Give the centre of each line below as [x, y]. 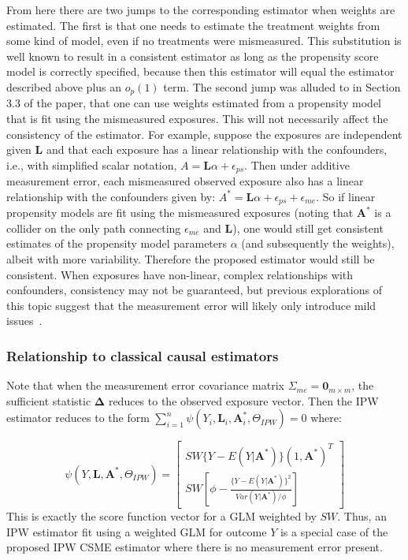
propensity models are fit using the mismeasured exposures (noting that [180, 213]
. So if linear [346, 196]
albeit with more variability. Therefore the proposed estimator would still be [191, 259]
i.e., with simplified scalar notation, [92, 164]
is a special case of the [334, 531]
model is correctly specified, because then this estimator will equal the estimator [200, 71]
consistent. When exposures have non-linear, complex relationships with [180, 274]
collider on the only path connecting [94, 228]
